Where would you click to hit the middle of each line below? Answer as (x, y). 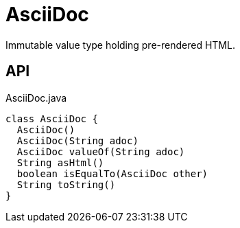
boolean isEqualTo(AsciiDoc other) (112, 173)
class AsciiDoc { (52, 118)
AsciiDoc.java (36, 98)
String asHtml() (60, 162)
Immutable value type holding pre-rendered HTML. (120, 45)
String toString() (66, 184)
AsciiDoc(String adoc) (77, 140)
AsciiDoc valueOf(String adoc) (101, 151)
